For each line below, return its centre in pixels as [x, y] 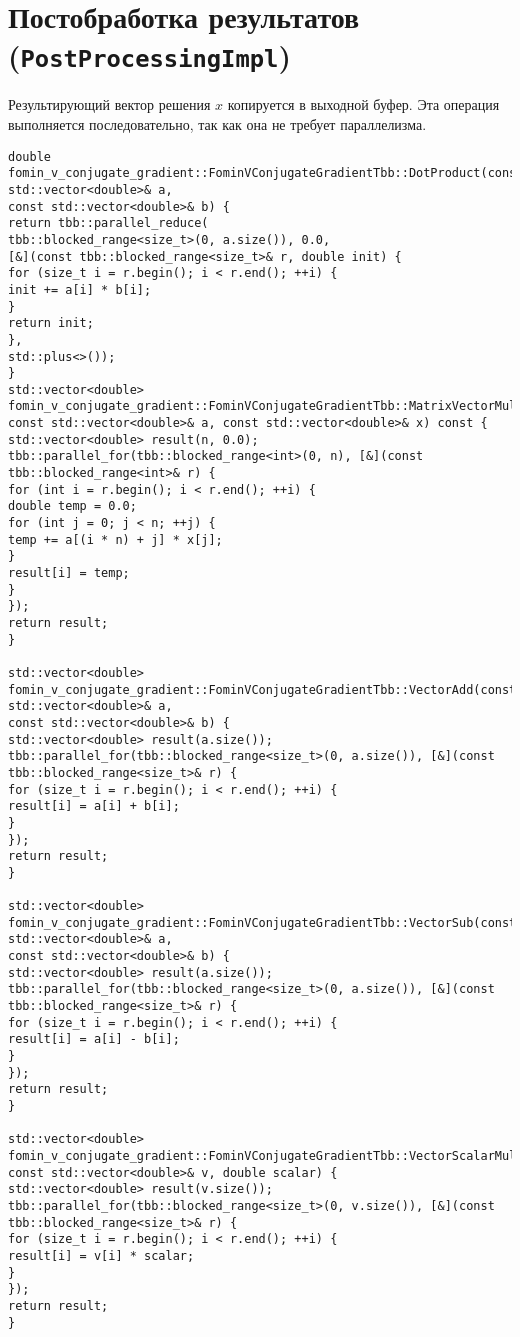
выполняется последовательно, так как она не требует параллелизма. [217, 124]
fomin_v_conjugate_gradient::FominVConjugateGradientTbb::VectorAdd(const [262, 689]
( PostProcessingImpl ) [149, 55]
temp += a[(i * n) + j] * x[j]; [115, 539]
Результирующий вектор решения [109, 104]
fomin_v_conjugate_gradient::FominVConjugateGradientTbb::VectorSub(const [262, 922]
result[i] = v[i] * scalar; [101, 1255]
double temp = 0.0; [72, 506]
